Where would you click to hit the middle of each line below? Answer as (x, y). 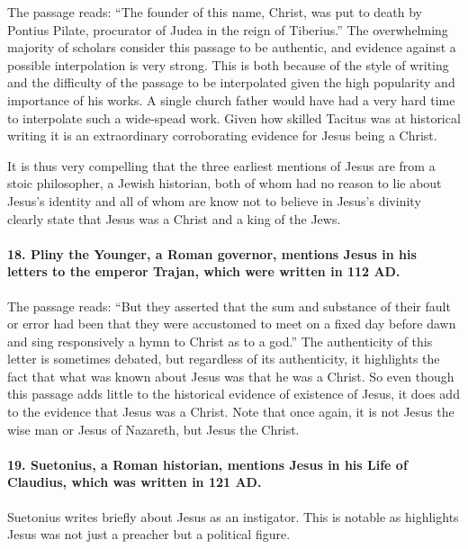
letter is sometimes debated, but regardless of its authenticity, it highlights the (224, 359)
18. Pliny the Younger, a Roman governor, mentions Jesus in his (212, 253)
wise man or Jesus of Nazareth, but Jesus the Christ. (153, 429)
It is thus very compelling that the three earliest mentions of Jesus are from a (221, 165)
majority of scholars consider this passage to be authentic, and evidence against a (232, 47)
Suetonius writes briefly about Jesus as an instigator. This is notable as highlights (233, 516)
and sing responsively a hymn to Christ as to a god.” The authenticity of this (220, 341)
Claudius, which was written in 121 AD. (135, 482)
